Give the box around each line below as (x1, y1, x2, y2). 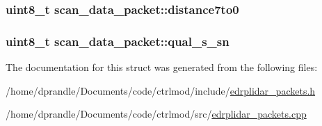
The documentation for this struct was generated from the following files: (6, 60, 318, 74)
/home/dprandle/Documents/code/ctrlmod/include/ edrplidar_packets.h (6, 83, 316, 97)
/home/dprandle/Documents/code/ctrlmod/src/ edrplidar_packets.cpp (6, 107, 307, 121)
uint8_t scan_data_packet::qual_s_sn (6, 32, 230, 49)
